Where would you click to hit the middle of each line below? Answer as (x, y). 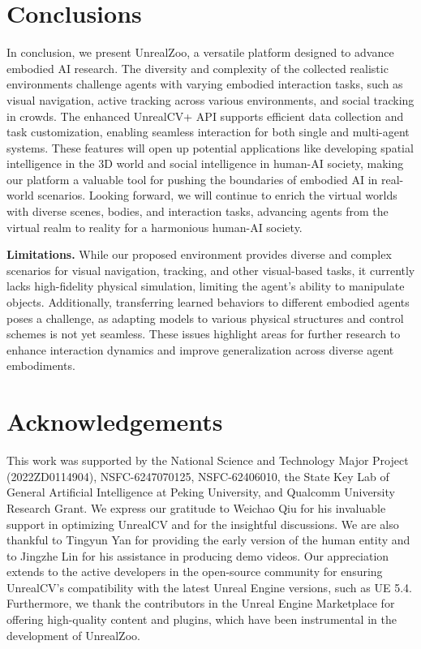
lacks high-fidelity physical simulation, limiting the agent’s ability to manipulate (206, 286)
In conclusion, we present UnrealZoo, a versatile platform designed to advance (200, 52)
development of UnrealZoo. (73, 635)
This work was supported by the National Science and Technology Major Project (208, 460)
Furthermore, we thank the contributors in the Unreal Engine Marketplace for (201, 603)
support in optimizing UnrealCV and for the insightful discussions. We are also (203, 524)
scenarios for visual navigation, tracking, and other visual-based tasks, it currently (211, 270)
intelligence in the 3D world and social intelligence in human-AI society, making (205, 163)
